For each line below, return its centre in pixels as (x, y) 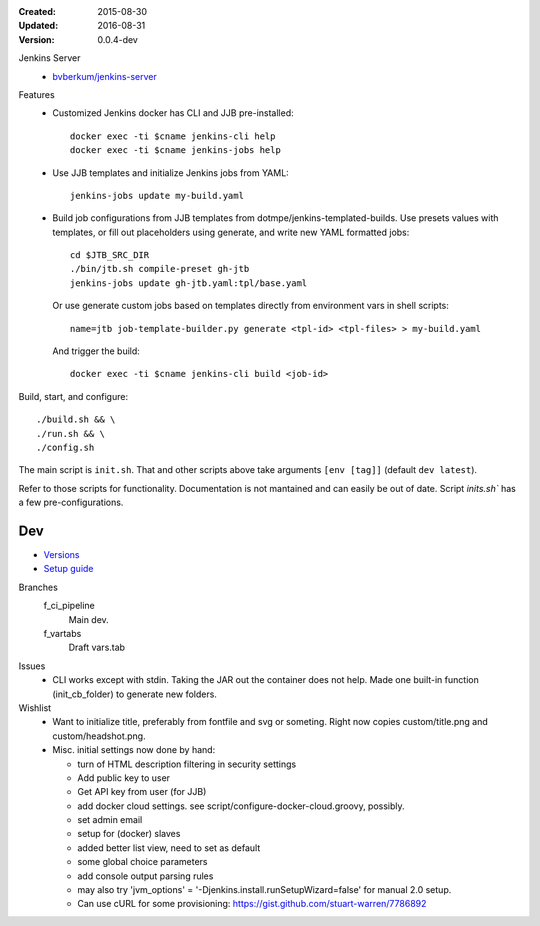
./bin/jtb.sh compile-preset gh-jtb (160, 269)
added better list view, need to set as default (169, 847)
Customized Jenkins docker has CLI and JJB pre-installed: (173, 113)
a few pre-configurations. (71, 502)
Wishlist (35, 707)
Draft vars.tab (96, 647)
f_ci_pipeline (69, 606)
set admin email (110, 820)
